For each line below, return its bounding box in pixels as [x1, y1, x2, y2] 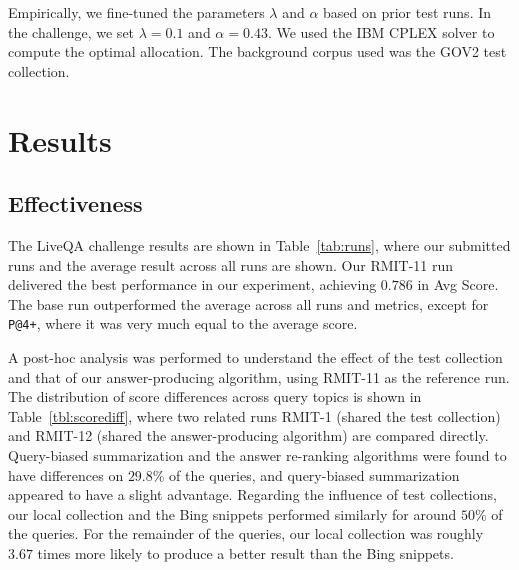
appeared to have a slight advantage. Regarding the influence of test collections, [8, 484, 497, 505]
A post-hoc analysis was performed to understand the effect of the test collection [8, 346, 503, 367]
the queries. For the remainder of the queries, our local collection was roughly [8, 523, 484, 544]
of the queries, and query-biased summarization [169, 464, 460, 485]
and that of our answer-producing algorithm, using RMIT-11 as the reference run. [8, 366, 510, 387]
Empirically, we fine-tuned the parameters [8, 2, 265, 22]
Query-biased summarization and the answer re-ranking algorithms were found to [8, 444, 507, 465]
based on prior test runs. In [323, 2, 492, 22]
